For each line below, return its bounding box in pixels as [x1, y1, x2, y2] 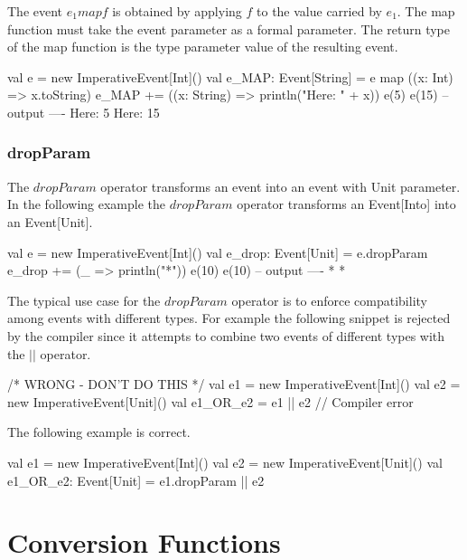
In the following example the [7, 195, 165, 214]
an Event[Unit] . [7, 212, 93, 231]
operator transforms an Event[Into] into [237, 195, 456, 214]
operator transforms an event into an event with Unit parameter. [100, 176, 461, 195]
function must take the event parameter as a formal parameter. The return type [7, 19, 451, 38]
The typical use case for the [7, 290, 161, 309]
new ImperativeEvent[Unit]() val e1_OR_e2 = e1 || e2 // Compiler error [7, 392, 414, 411]
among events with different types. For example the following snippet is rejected [7, 308, 451, 327]
